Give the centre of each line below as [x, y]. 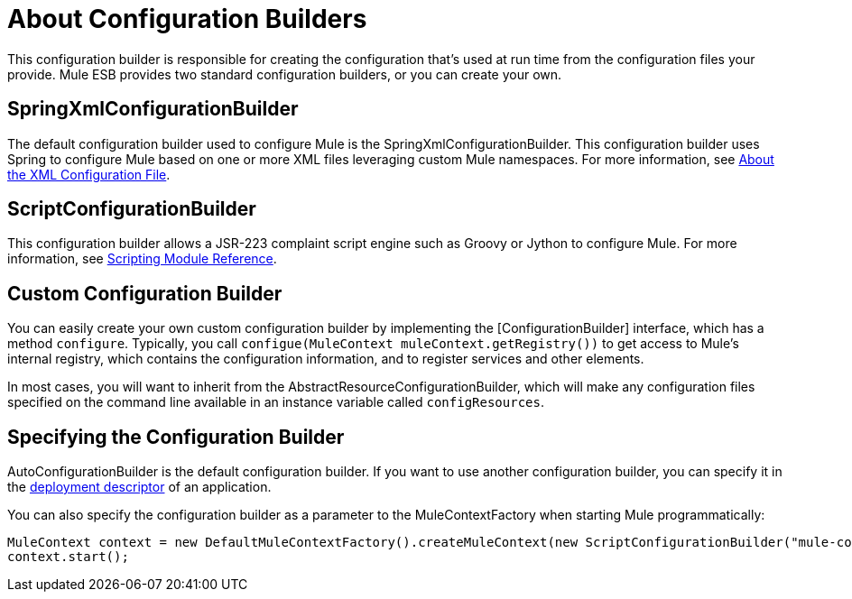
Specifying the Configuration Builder [176, 437]
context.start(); [68, 557]
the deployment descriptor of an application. [139, 487]
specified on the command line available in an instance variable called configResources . [276, 402]
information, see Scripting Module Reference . [142, 259]
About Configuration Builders [187, 19]
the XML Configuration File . [89, 174]
